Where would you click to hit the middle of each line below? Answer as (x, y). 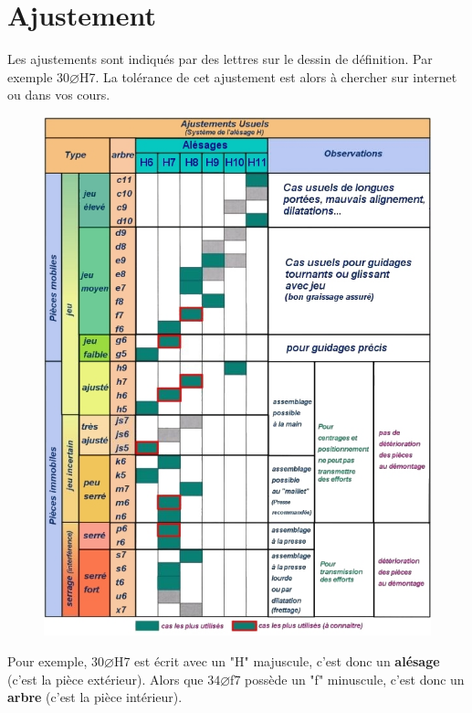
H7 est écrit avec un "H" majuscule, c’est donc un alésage (277, 660)
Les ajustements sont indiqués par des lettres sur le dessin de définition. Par (220, 59)
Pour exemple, (47, 660)
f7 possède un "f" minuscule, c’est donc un (347, 679)
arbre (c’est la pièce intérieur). (95, 697)
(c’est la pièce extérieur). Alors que (105, 679)
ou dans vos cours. (59, 95)
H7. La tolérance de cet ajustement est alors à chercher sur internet (268, 76)
